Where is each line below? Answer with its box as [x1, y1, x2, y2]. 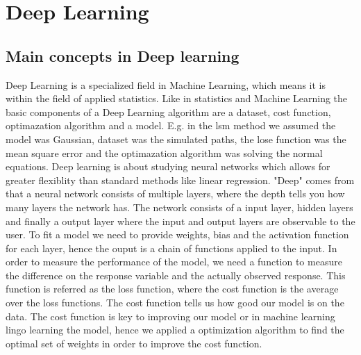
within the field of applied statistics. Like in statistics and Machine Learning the [6, 91, 348, 106]
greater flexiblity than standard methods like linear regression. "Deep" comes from [6, 172, 355, 187]
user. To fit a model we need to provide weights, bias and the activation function [6, 227, 349, 242]
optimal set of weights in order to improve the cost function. [6, 336, 262, 350]
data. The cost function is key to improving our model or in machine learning [6, 308, 335, 323]
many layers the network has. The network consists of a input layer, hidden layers [6, 199, 353, 214]
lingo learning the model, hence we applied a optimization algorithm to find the [6, 322, 344, 337]
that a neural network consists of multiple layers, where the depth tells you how [6, 186, 345, 201]
